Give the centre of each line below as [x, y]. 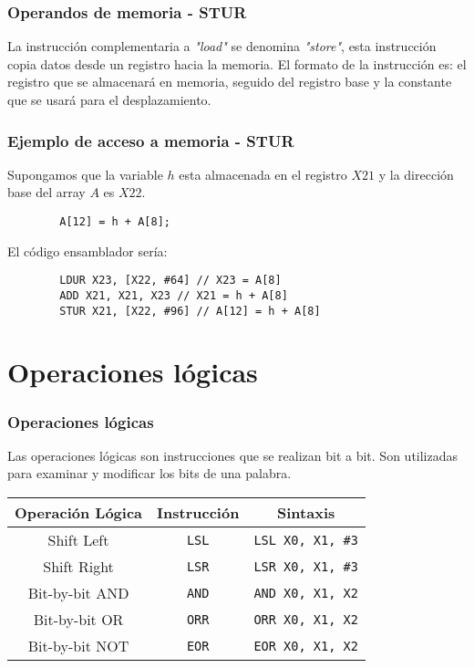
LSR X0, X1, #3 [306, 566]
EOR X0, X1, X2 [306, 646]
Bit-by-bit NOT [78, 646]
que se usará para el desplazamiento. [109, 99]
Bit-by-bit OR [78, 619]
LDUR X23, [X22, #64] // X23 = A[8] [170, 281]
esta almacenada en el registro [263, 174]
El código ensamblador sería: [88, 250]
